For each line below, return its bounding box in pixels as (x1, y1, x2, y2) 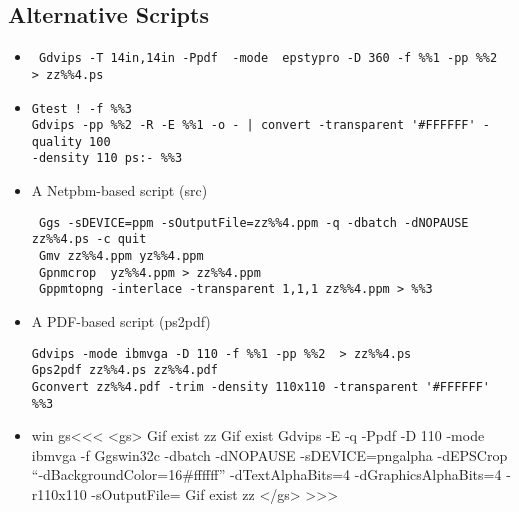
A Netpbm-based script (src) (31, 180, 208, 201)
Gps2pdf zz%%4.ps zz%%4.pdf (31, 363, 218, 378)
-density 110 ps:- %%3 (31, 151, 183, 166)
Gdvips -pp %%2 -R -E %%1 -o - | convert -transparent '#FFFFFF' (31, 118, 476, 133)
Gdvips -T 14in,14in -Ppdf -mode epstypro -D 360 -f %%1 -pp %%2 (38, 51, 498, 66)
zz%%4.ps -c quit (31, 232, 147, 247)
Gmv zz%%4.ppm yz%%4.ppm (38, 249, 204, 264)
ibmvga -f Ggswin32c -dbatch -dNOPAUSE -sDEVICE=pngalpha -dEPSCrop (31, 444, 508, 465)
